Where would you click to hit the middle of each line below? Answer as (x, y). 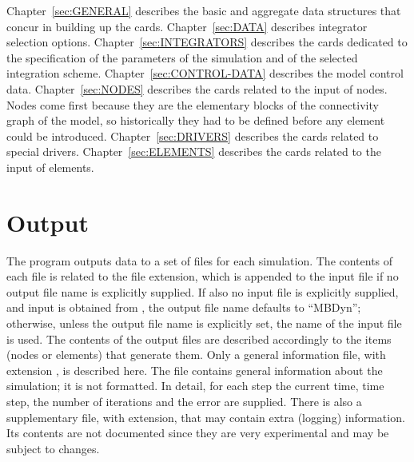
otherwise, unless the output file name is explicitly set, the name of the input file (204, 323)
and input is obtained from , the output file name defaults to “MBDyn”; (184, 307)
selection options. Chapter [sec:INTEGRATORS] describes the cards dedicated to (207, 42)
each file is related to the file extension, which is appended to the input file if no (203, 276)
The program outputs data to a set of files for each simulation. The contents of (200, 260)
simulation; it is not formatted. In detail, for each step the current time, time (195, 386)
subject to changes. (53, 448)
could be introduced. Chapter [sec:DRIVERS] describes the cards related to (193, 135)
